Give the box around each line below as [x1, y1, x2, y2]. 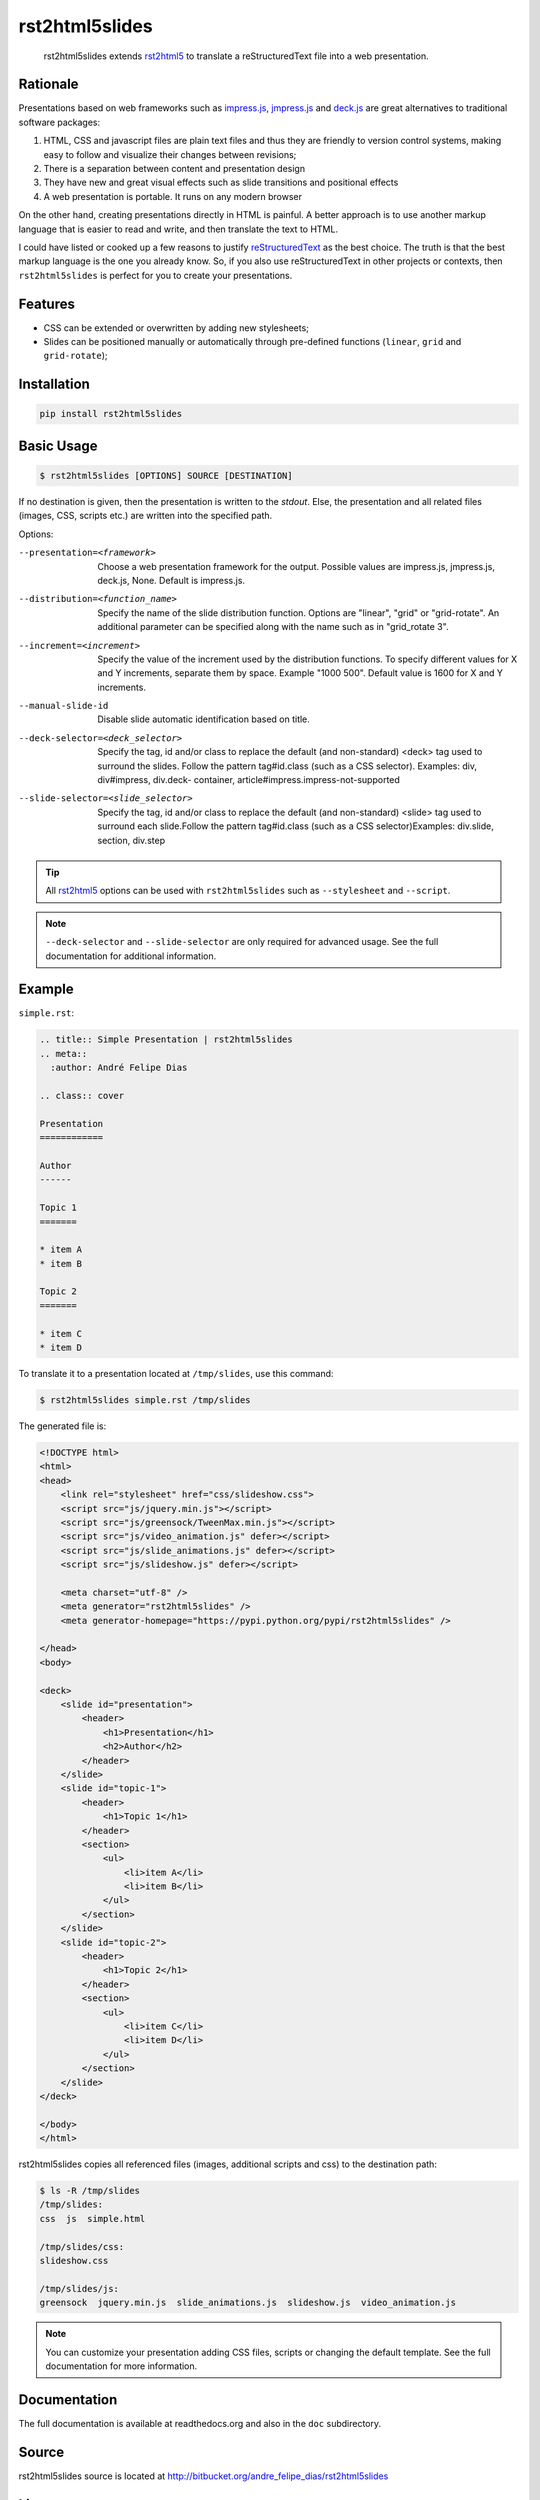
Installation [18, 376, 90, 393]
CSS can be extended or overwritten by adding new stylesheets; [43, 321, 310, 334]
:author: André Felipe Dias [50, 1062, 188, 1074]
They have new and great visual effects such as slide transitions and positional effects [43, 176, 399, 189]
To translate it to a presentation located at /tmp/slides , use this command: [18, 1368, 334, 1380]
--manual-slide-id [18, 700, 109, 712]
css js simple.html [39, 2213, 146, 2224]
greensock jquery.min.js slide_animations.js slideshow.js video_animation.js [39, 2297, 457, 2309]
